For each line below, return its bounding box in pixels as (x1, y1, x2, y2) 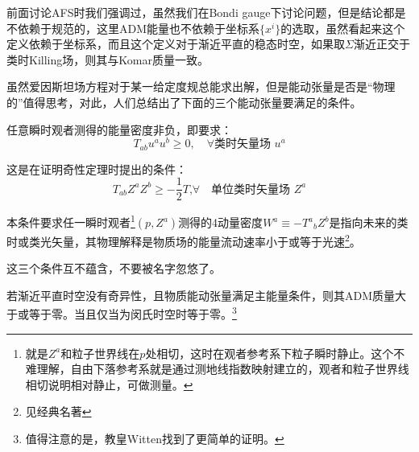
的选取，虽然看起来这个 (280, 19, 405, 36)
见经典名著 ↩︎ (25, 403, 92, 420)
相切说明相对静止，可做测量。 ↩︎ (25, 376, 193, 392)
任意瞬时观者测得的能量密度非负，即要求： (6, 121, 232, 138)
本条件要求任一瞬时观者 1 (6, 212, 135, 230)
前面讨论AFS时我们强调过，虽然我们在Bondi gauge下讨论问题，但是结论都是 (6, 4, 406, 20)
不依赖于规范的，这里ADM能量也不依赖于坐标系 (6, 19, 260, 36)
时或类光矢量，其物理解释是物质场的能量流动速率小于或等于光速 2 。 (6, 231, 361, 249)
